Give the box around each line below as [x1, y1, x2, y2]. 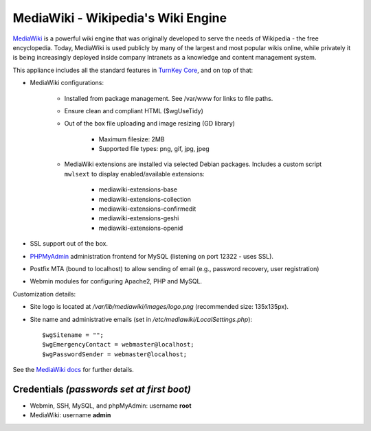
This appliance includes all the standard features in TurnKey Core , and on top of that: [12, 66, 254, 74]
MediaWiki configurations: [30, 79, 104, 87]
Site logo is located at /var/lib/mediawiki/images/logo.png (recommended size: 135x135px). [30, 303, 289, 311]
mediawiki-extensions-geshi [98, 214, 179, 222]
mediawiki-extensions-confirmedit [98, 205, 196, 213]
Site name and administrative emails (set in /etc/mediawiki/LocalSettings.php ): [30, 315, 253, 323]
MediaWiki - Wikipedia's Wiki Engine [12, 10, 227, 25]
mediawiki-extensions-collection [98, 195, 192, 203]
